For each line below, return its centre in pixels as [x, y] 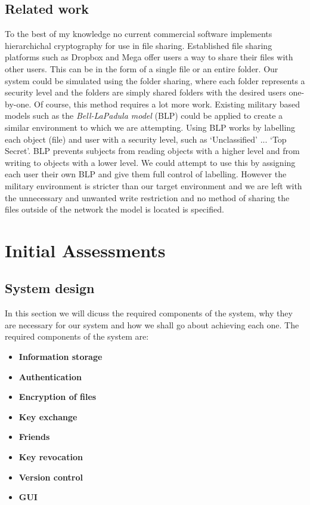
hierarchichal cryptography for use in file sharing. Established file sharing [139, 45]
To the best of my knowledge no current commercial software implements [139, 34]
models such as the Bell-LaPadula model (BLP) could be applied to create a [144, 116]
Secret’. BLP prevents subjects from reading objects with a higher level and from [152, 151]
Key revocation [51, 457]
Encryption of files [58, 397]
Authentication [50, 376]
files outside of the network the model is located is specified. [114, 209]
